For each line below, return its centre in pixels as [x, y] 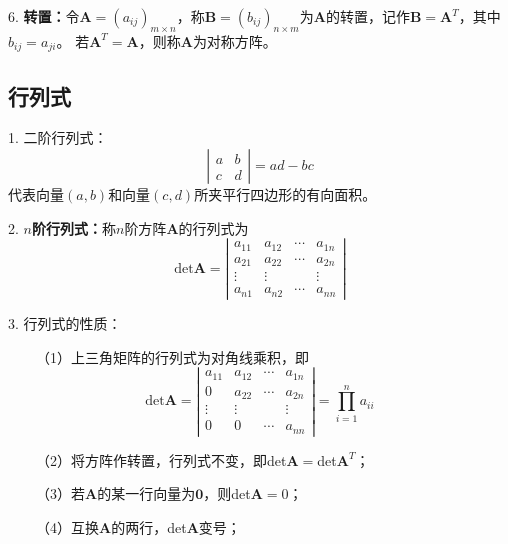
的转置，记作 [367, 16]
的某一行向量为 [146, 493]
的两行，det [149, 526]
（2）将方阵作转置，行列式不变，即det [161, 459]
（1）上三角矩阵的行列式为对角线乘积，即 [172, 356]
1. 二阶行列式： [58, 137]
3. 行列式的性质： [65, 322]
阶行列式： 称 [73, 227]
